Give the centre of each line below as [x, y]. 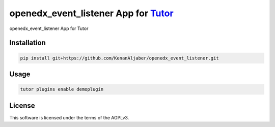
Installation [28, 43]
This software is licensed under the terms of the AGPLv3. [69, 117]
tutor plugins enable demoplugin [62, 89]
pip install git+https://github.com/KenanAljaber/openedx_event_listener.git [119, 58]
